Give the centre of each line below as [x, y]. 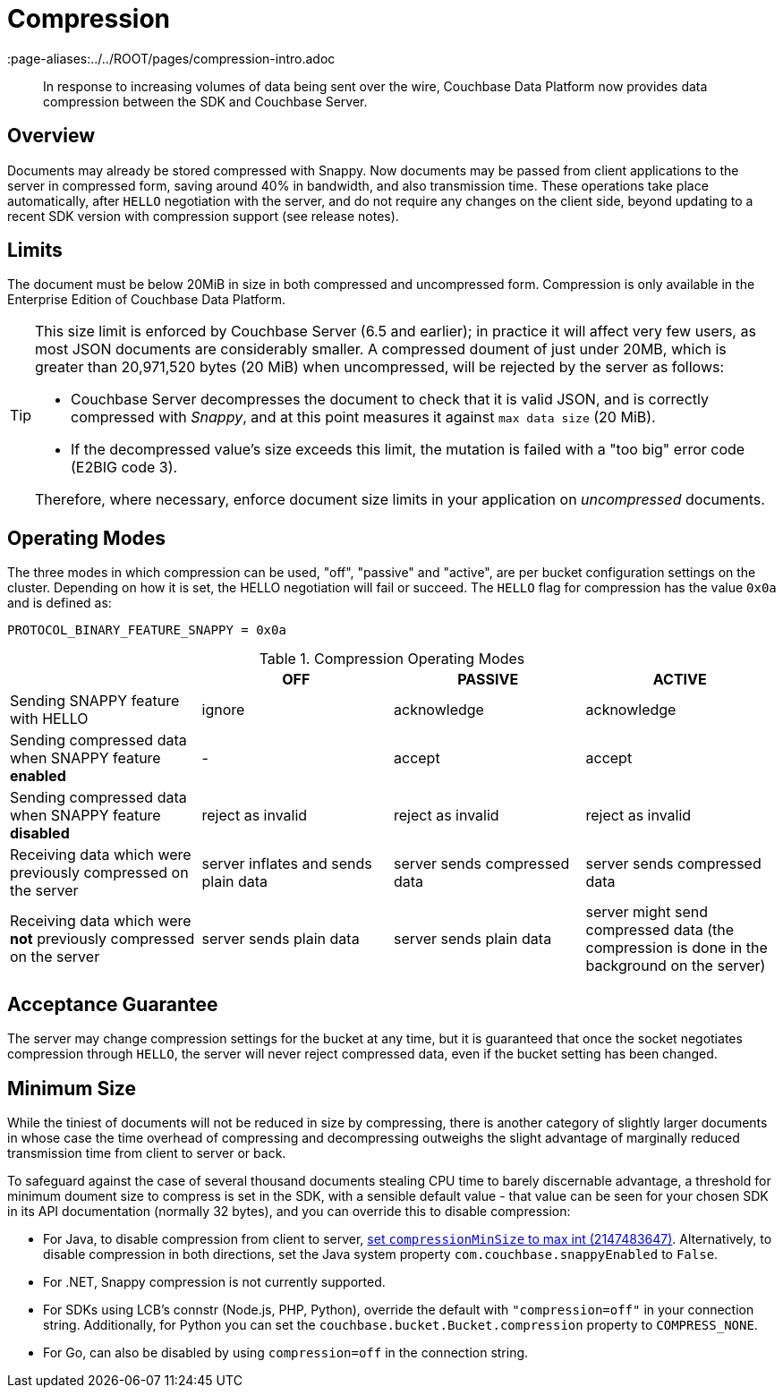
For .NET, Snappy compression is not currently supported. [214, 1281]
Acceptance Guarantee [113, 1004]
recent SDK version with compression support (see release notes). [203, 216]
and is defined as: [60, 603]
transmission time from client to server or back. [147, 1153]
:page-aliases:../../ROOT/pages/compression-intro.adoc [171, 58]
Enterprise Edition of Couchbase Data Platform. [147, 300]
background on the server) [676, 966]
